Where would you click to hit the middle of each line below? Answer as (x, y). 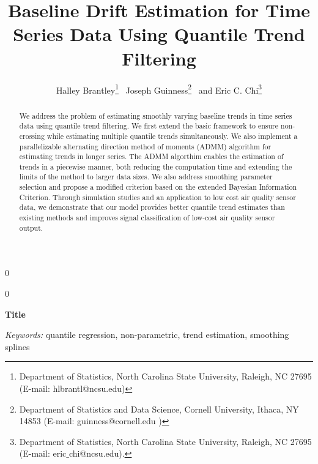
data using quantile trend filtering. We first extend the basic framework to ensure (149, 126)
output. (31, 227)
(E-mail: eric (43, 453)
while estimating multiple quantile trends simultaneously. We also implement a (172, 136)
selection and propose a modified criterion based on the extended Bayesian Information (158, 187)
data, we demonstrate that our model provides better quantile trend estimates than (152, 207)
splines (17, 346)
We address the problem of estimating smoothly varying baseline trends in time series (156, 115)
